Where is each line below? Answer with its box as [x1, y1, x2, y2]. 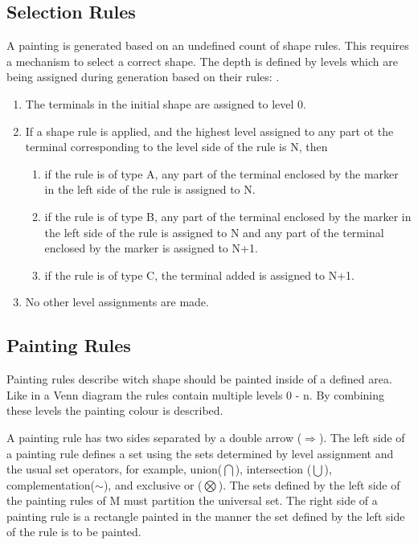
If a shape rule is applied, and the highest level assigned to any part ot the [25, 122, 394, 139]
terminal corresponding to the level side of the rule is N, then [25, 138, 328, 155]
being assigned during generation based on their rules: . [6, 68, 280, 85]
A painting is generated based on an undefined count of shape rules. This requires [6, 37, 409, 54]
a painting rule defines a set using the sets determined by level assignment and [6, 445, 394, 461]
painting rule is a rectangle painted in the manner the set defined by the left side [6, 507, 405, 524]
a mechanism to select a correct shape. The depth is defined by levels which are [6, 52, 398, 69]
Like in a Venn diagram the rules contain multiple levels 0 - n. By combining [6, 386, 384, 403]
